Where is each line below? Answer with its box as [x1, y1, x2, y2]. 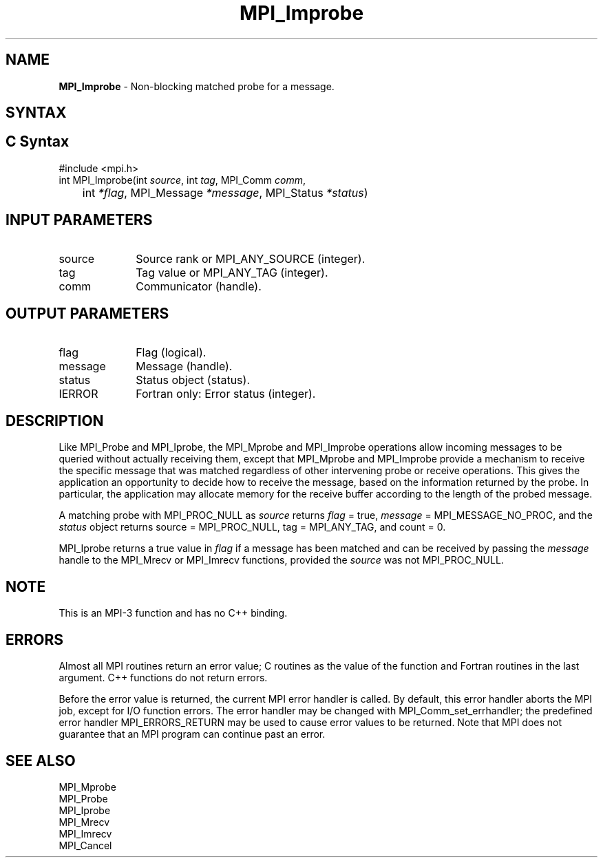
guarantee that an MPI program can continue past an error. [59, 728, 326, 741]
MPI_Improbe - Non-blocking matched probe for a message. [59, 80, 335, 92]
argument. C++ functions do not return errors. [59, 672, 268, 684]
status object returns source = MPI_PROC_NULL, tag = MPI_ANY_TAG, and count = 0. [59, 521, 446, 533]
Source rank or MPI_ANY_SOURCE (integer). [136, 251, 366, 266]
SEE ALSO [6, 752, 76, 769]
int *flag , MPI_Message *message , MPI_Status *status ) [82, 185, 368, 200]
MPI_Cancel [59, 839, 112, 851]
